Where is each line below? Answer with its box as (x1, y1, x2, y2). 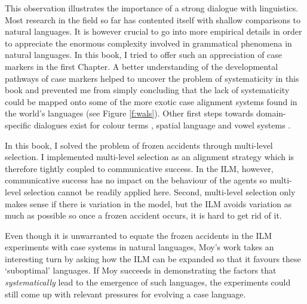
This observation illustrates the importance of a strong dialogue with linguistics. (5, 2, 299, 14)
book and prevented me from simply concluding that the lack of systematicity (5, 84, 290, 96)
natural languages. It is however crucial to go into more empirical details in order (5, 25, 302, 38)
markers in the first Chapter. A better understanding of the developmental (5, 60, 278, 72)
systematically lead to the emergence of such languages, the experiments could (5, 276, 291, 288)
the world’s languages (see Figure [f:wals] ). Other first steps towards (5, 107, 254, 119)
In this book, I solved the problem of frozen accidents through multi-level (5, 139, 273, 151)
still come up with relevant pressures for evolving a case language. (5, 287, 246, 300)
